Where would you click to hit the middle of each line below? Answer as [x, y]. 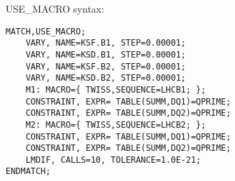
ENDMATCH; [28, 172]
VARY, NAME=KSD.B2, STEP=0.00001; [106, 78]
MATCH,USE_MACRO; [46, 31]
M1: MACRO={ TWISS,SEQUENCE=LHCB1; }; [116, 89]
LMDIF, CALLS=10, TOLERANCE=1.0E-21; [113, 160]
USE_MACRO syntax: [55, 8]
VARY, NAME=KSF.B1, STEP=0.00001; [106, 43]
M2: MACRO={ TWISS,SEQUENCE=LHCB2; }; [116, 125]
